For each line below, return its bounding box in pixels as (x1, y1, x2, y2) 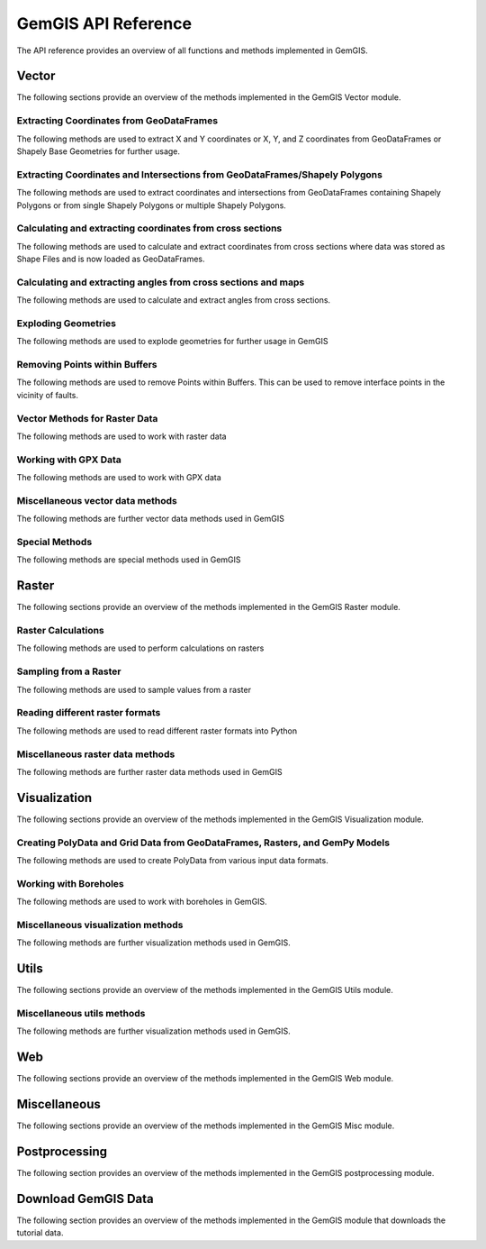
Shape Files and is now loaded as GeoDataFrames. (16, 253, 206, 265)
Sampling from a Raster (16, 665, 121, 678)
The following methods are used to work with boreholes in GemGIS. (16, 897, 267, 907)
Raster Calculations (16, 624, 105, 637)
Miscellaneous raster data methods (16, 748, 175, 761)
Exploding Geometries (16, 316, 117, 329)
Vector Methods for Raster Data (16, 412, 158, 424)
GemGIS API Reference (16, 14, 193, 33)
